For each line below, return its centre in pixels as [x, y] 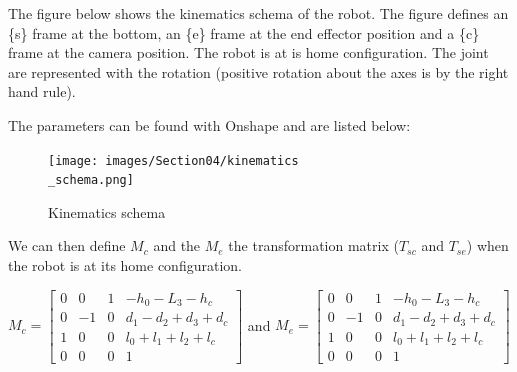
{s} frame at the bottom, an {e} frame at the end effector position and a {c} [244, 32]
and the [177, 245]
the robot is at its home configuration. [125, 265]
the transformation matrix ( [313, 245]
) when [487, 245]
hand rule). [42, 91]
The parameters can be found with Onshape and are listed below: [209, 124]
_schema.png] [91, 180]
